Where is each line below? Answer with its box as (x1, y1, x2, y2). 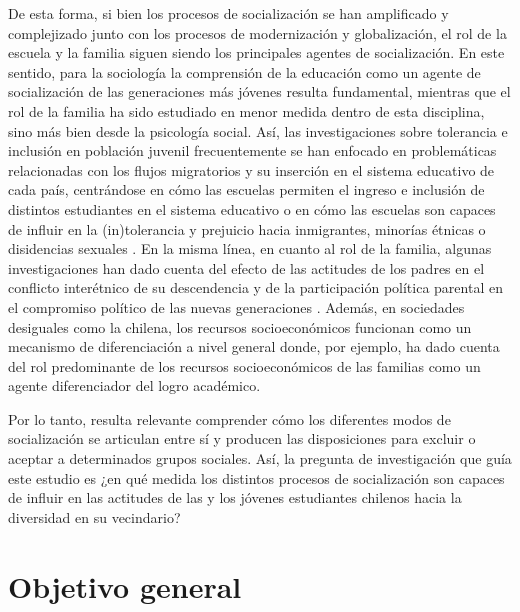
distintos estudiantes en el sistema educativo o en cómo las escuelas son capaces (8, 198, 496, 219)
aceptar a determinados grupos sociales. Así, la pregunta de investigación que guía (8, 448, 512, 469)
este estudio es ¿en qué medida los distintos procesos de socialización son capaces (8, 467, 505, 488)
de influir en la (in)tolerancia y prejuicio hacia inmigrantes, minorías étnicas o (8, 218, 486, 239)
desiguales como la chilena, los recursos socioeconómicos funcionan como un (8, 316, 472, 337)
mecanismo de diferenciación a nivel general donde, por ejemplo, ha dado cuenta (8, 336, 500, 357)
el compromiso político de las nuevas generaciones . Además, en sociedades (8, 296, 465, 317)
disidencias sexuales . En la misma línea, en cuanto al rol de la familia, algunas (8, 238, 492, 259)
